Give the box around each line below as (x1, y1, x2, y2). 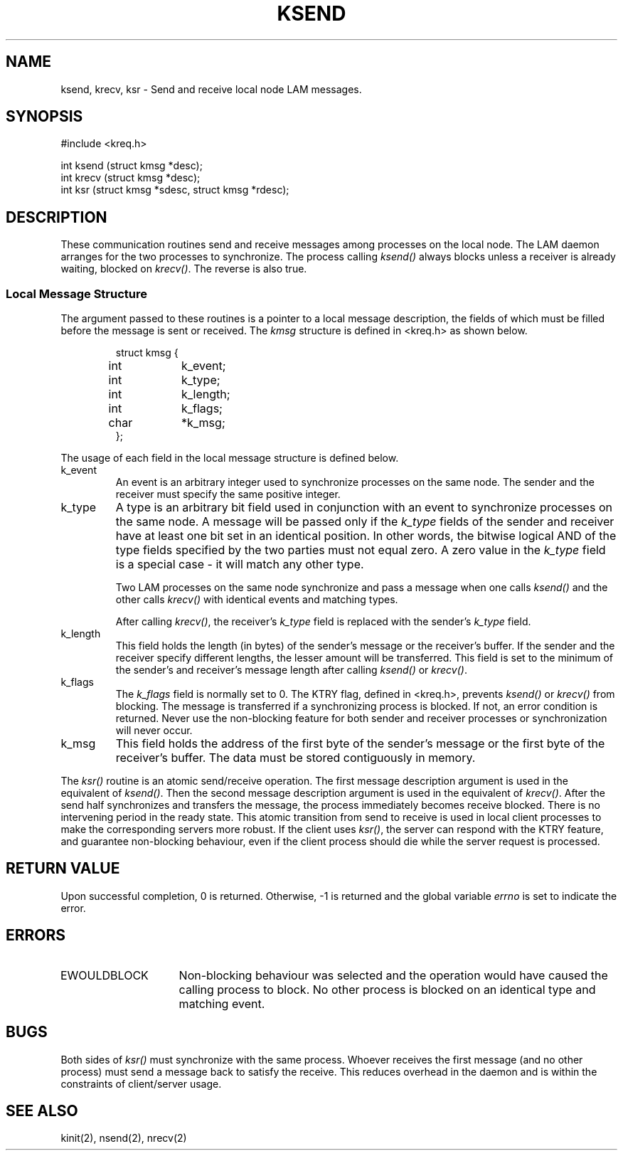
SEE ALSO (6, 1101, 78, 1120)
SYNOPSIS (6, 107, 83, 126)
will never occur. (115, 724, 193, 737)
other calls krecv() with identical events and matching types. (115, 593, 398, 606)
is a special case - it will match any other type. (115, 557, 364, 572)
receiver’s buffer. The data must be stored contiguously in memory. (115, 751, 476, 765)
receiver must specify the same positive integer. (115, 488, 341, 501)
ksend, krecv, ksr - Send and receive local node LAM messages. (60, 83, 362, 95)
